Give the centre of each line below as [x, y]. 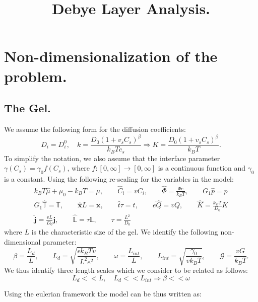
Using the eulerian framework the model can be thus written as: [103, 294]
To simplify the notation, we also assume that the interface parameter [112, 158]
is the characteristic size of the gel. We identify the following [125, 232]
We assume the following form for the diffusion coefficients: [95, 129]
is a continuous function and [202, 168]
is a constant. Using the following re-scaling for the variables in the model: [119, 178]
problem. [36, 76]
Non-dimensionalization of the [111, 56]
